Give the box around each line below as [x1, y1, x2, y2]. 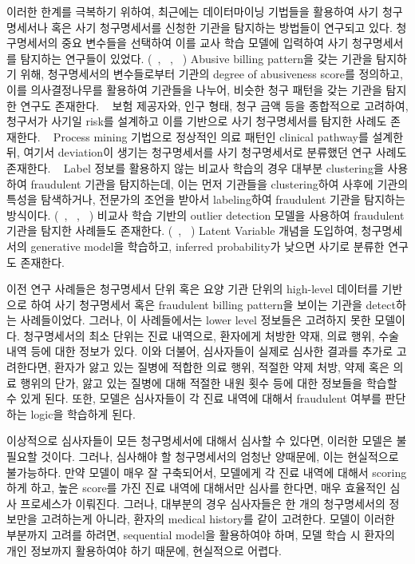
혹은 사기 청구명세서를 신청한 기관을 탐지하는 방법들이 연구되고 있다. [51, 18, 393, 35]
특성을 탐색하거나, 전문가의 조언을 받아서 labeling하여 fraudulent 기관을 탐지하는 [6, 191, 405, 208]
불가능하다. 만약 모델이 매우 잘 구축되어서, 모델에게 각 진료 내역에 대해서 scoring [6, 463, 407, 480]
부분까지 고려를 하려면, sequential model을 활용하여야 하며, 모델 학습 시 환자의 [6, 526, 395, 542]
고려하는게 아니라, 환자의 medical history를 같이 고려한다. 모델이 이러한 [41, 510, 395, 527]
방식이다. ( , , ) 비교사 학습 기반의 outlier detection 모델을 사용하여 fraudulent [6, 206, 405, 223]
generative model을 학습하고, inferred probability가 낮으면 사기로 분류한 [30, 237, 385, 254]
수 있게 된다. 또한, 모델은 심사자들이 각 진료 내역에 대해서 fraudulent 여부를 [6, 390, 381, 407]
